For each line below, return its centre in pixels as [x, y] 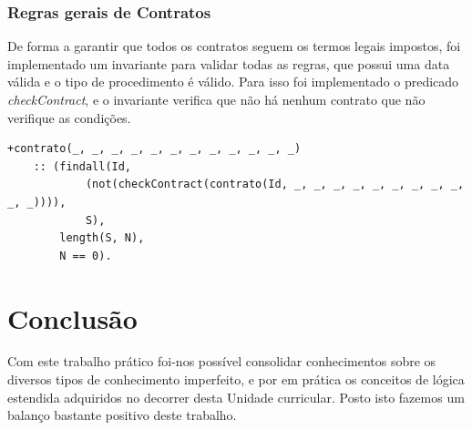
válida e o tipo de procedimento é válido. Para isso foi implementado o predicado [233, 82]
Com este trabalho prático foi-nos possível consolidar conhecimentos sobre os [222, 361]
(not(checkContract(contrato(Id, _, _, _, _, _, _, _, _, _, [275, 184]
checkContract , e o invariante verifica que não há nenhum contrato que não [216, 99]
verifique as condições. [69, 117]
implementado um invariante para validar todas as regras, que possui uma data [229, 63]
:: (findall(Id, [82, 166]
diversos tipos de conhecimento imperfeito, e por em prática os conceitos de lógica [236, 379]
